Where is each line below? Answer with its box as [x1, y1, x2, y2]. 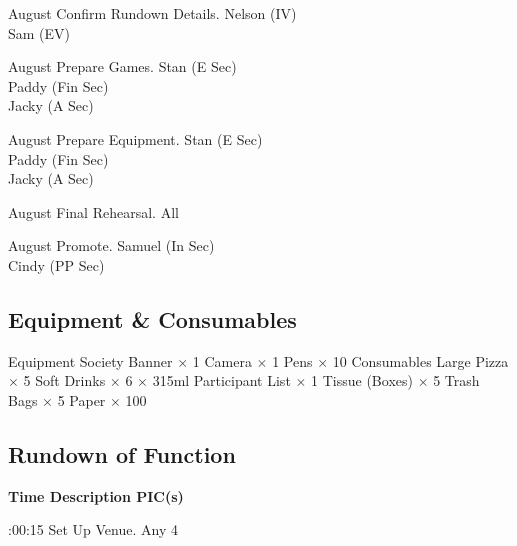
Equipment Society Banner [8, 350, 173, 371]
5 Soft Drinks [23, 370, 106, 391]
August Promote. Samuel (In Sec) [8, 235, 215, 256]
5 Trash [433, 370, 480, 391]
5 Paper [57, 389, 106, 410]
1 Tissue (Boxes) [311, 370, 413, 391]
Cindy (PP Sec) [8, 254, 105, 275]
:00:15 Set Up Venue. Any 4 [8, 519, 178, 540]
